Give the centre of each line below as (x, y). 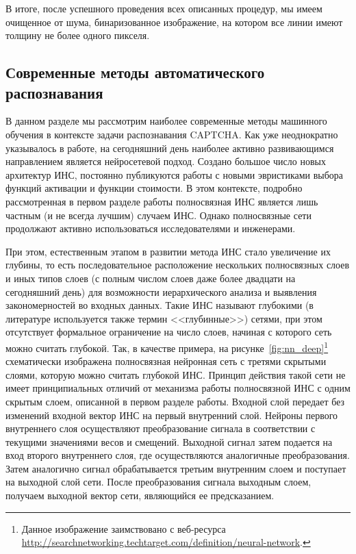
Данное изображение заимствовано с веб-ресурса (124, 528)
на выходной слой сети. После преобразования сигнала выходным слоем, (158, 482)
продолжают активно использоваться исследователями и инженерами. (151, 228)
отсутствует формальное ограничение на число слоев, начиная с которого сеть (169, 332)
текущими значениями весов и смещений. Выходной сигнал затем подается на (169, 441)
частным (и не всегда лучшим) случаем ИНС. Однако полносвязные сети (158, 215)
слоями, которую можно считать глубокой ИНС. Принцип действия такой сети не (176, 374)
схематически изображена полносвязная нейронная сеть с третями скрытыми (166, 361)
